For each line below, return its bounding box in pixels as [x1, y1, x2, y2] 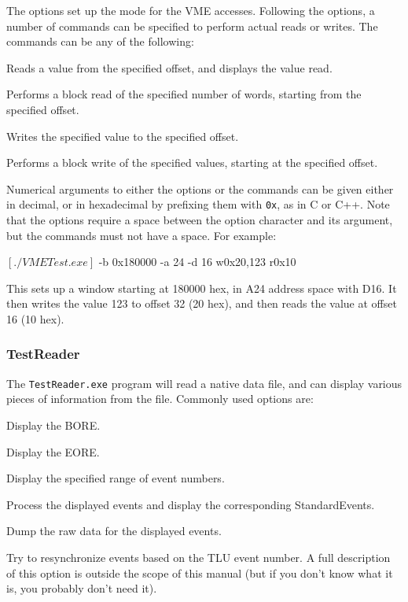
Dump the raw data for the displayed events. [6, 523, 222, 539]
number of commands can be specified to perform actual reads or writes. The [6, 17, 378, 34]
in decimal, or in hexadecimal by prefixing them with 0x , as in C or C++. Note [6, 196, 390, 212]
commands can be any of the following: [6, 33, 194, 50]
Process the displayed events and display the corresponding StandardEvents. [6, 496, 375, 512]
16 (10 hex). [6, 310, 64, 327]
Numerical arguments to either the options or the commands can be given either [6, 180, 394, 197]
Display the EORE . [6, 443, 100, 460]
